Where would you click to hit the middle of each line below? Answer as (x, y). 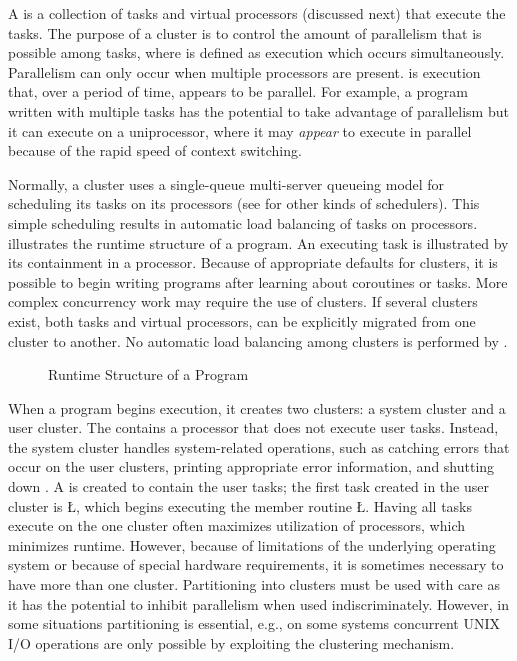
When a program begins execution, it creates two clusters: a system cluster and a (257, 407)
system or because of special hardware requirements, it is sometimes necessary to (256, 564)
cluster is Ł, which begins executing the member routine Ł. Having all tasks (240, 505)
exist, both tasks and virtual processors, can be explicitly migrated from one (242, 320)
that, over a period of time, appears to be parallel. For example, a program (238, 91)
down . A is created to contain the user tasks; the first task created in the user (248, 486)
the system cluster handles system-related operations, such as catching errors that (259, 446)
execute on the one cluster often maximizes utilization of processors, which (237, 525)
